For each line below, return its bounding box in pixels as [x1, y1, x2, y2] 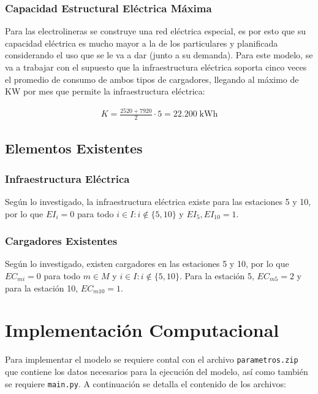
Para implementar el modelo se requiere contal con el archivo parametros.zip [5, 353, 298, 366]
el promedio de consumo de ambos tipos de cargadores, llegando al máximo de [5, 72, 299, 85]
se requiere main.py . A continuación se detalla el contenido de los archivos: [5, 377, 286, 390]
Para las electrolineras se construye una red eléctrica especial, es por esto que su [5, 25, 306, 37]
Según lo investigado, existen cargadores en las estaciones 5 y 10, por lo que [5, 257, 289, 270]
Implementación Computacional [5, 317, 279, 342]
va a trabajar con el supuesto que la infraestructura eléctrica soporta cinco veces [5, 61, 307, 73]
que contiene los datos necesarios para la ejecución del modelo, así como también [5, 365, 308, 377]
